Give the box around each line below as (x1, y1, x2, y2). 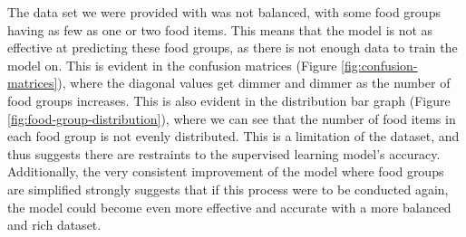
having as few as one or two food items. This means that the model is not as (7, 20, 433, 39)
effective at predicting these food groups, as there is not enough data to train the (7, 38, 458, 57)
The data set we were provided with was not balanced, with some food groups (7, 3, 441, 21)
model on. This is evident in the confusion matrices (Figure (7, 55, 337, 74)
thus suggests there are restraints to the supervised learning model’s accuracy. (7, 144, 441, 163)
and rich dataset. (7, 215, 102, 234)
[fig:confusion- (341, 55, 418, 74)
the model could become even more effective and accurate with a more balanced (7, 197, 451, 216)
